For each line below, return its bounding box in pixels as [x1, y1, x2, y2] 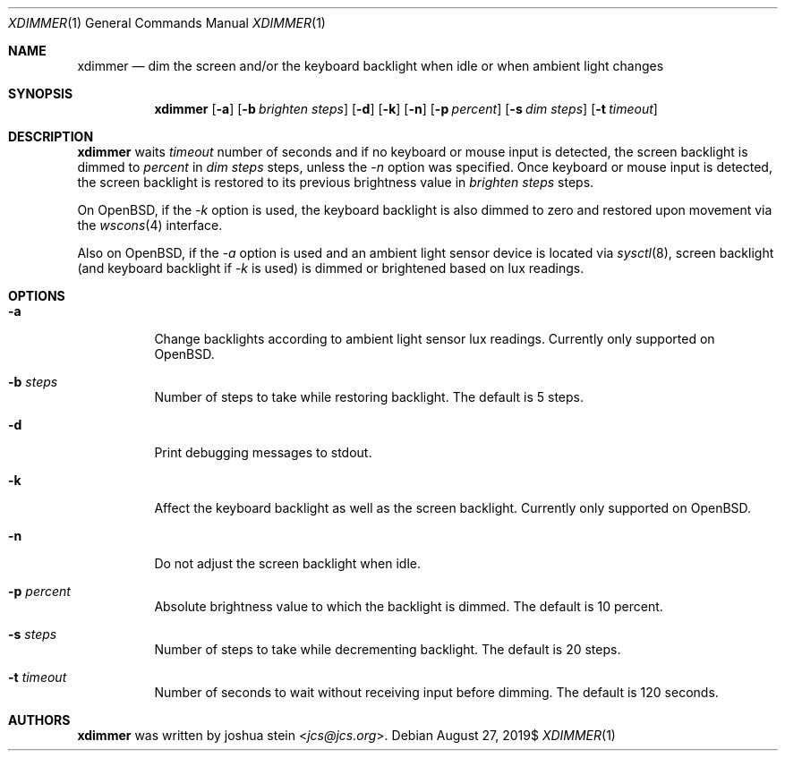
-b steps [8, 374, 58, 389]
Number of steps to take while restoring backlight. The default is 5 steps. [154, 389, 584, 405]
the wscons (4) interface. [77, 217, 223, 233]
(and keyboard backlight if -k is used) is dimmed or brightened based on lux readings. [77, 260, 584, 276]
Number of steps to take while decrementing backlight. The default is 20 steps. [154, 642, 621, 657]
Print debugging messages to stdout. [154, 445, 372, 460]
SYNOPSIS [8, 86, 73, 101]
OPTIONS [8, 288, 65, 303]
